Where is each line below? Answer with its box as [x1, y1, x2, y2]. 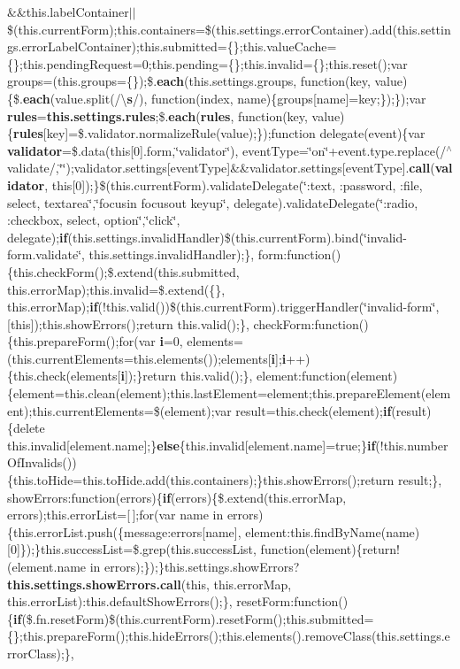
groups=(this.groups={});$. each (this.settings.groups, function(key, [7, 72, 371, 90]
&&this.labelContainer [7, 3, 129, 20]
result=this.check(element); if [235, 401, 392, 419]
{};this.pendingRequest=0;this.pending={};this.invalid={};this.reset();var [7, 54, 408, 73]
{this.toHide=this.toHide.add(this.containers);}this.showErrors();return [7, 471, 395, 489]
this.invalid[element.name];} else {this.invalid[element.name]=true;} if [7, 435, 376, 454]
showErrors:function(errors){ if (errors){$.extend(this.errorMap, [7, 488, 347, 506]
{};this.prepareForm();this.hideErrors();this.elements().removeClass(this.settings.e [7, 627, 450, 645]
